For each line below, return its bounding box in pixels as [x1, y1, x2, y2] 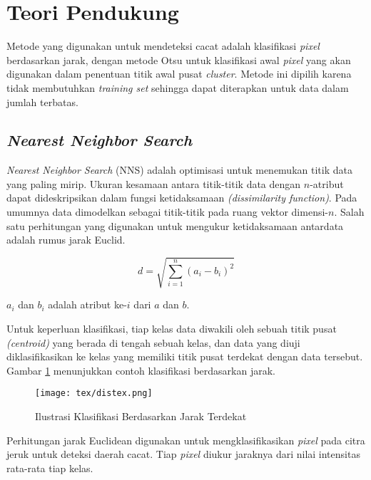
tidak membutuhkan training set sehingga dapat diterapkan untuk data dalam [6, 80, 349, 95]
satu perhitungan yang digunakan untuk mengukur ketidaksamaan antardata [6, 218, 344, 233]
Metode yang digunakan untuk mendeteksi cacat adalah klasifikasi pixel [6, 38, 320, 53]
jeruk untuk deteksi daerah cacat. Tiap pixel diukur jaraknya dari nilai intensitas [6, 447, 360, 461]
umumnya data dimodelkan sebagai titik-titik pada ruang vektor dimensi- [6, 204, 328, 219]
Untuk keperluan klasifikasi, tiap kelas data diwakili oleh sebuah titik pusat [6, 321, 337, 335]
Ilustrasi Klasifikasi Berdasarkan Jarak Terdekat [35, 409, 247, 424]
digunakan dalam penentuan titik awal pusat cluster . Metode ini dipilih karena [6, 66, 352, 81]
